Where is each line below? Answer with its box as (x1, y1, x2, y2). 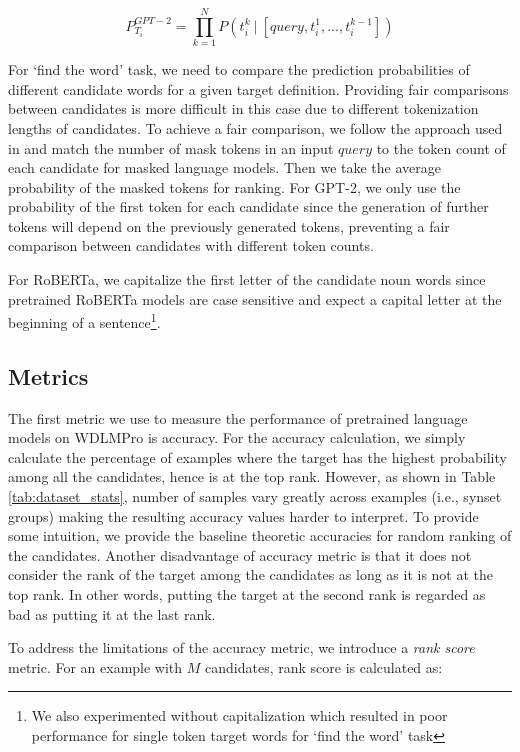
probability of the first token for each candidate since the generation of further (8, 196, 489, 217)
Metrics (8, 360, 89, 391)
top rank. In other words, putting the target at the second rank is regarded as (8, 584, 486, 605)
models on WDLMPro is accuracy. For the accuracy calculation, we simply (8, 427, 466, 448)
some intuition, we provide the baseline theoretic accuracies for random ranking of (8, 525, 512, 546)
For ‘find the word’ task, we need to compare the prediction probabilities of (8, 59, 470, 80)
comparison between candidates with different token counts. (8, 235, 374, 256)
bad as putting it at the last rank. (8, 603, 216, 624)
